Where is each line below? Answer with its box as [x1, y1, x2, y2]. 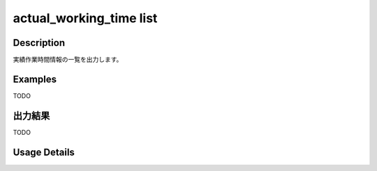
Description [13, 37, 66, 49]
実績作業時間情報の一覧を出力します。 [13, 56, 123, 64]
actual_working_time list [13, 10, 158, 26]
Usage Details [13, 146, 75, 158]
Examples [13, 73, 57, 85]
